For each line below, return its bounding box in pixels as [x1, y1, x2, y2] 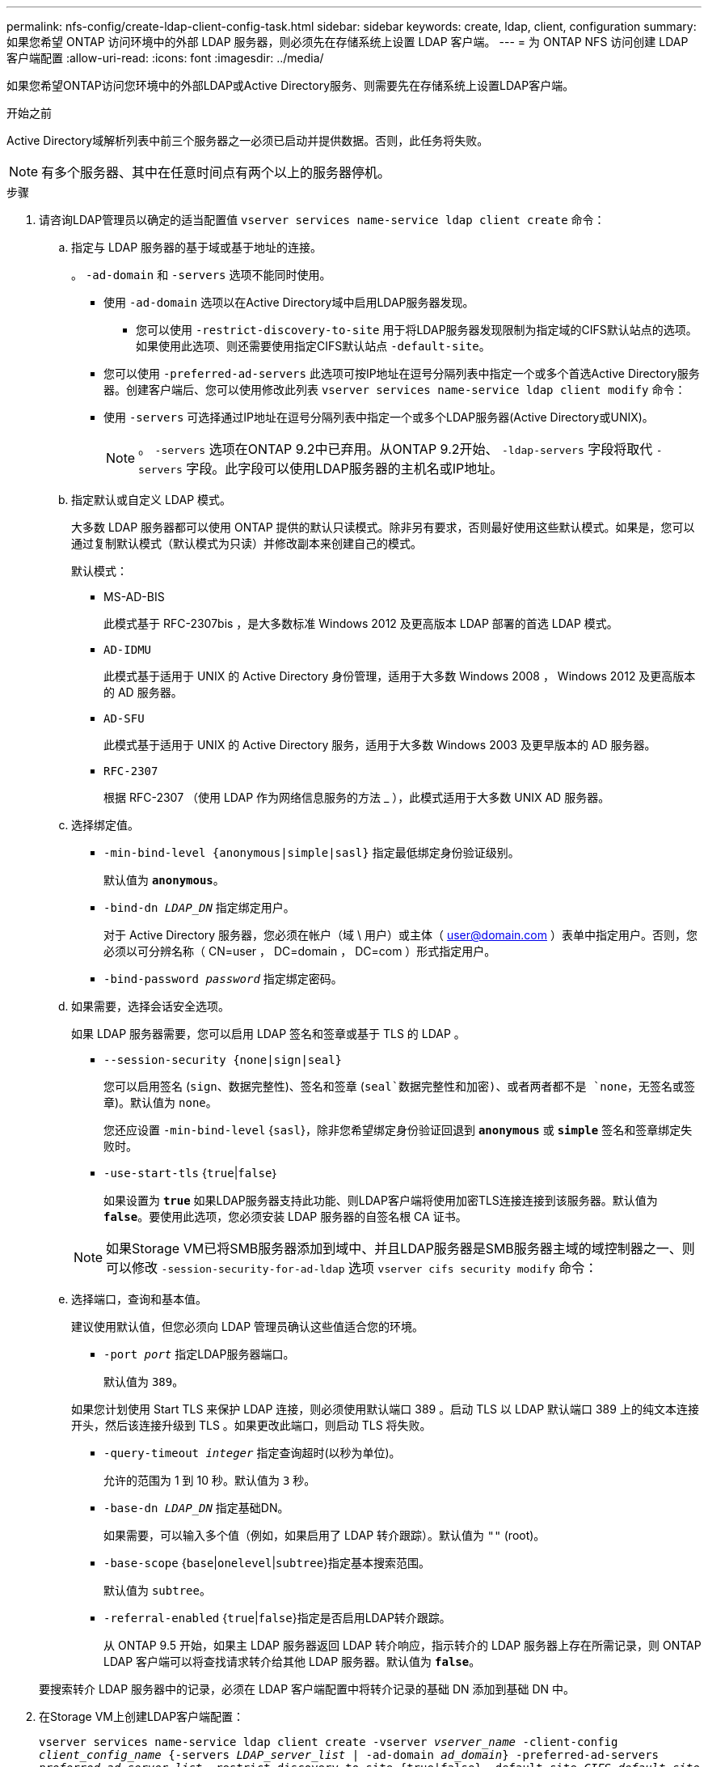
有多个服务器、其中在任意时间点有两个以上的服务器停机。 [41, 164, 391, 180]
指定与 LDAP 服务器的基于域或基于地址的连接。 [71, 240, 322, 254]
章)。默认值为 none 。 [103, 1095, 217, 1109]
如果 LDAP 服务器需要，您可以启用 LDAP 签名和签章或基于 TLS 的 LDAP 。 [71, 1027, 466, 1040]
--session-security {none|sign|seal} [103, 1053, 343, 1066]
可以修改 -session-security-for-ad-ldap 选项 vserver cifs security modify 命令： [106, 1260, 598, 1276]
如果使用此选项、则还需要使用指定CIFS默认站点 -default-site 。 [136, 339, 491, 353]
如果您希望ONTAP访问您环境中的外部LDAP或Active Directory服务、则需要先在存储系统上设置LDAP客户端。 [6, 78, 575, 92]
